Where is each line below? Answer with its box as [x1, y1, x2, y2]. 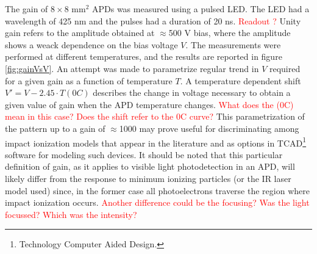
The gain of [5, 2, 48, 15]
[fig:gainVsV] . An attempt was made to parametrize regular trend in [5, 62, 259, 74]
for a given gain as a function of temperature [5, 74, 173, 87]
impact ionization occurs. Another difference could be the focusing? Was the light [5, 196, 310, 209]
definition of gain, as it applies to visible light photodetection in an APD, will [5, 160, 295, 173]
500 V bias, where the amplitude [168, 26, 291, 39]
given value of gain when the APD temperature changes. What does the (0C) [5, 98, 294, 111]
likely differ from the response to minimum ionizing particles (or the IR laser [5, 172, 291, 184]
